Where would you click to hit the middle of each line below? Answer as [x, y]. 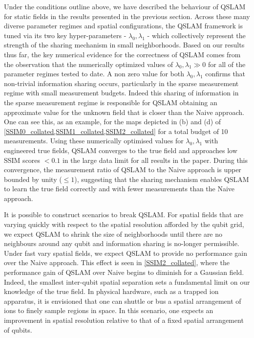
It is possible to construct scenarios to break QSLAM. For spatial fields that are [124, 214]
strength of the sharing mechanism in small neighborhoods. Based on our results [124, 45]
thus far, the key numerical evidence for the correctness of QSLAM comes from [122, 54]
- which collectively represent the [196, 35]
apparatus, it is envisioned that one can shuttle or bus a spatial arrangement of [123, 301]
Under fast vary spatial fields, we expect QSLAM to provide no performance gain [126, 253]
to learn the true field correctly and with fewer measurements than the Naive [119, 189]
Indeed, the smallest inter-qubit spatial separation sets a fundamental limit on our [127, 282]
